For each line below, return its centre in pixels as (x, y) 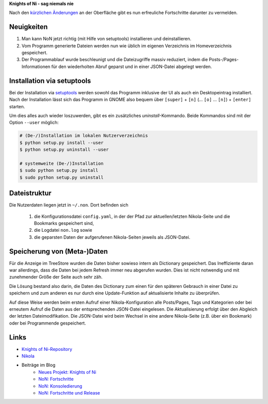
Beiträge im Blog (38, 365)
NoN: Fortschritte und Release (69, 393)
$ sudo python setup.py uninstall (62, 177)
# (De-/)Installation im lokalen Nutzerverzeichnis (84, 136)
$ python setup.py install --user (62, 142)
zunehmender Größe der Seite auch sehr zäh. (56, 277)
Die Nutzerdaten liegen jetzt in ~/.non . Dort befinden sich (69, 205)
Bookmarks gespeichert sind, (64, 223)
